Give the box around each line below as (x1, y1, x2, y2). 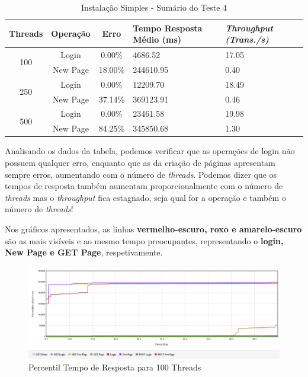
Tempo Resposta (133, 21, 203, 34)
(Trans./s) (225, 33, 269, 46)
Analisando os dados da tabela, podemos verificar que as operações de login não (5, 145, 295, 157)
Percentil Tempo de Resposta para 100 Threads (28, 360, 201, 373)
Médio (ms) (133, 33, 182, 46)
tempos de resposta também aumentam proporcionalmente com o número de (5, 180, 283, 192)
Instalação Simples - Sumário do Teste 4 (81, 1, 227, 13)
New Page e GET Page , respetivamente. (5, 246, 163, 258)
